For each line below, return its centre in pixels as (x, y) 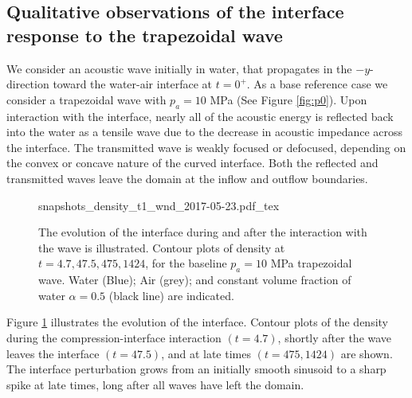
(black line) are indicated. (171, 295)
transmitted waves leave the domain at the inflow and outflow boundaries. (187, 178)
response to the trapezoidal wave (145, 35)
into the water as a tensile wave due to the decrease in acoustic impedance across (205, 132)
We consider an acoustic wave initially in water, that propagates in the (179, 68)
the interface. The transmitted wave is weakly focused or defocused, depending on (206, 147)
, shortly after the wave (335, 337)
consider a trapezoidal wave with (86, 99)
